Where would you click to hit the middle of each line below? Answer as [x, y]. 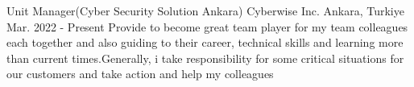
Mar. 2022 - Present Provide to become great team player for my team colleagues [207, 26]
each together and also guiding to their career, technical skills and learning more [205, 42]
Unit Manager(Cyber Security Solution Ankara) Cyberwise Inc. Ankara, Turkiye [205, 10]
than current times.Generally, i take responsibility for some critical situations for [205, 58]
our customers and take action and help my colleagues [140, 74]
